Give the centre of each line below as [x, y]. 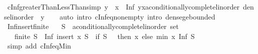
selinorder [19, 16]
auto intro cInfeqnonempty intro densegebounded [137, 16]
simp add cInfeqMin [39, 46]
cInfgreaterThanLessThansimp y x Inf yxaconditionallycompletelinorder [123, 6]
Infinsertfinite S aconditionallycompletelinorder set [93, 26]
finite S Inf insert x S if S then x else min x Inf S [104, 36]
